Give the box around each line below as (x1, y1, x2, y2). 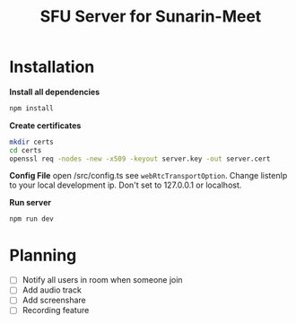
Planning (9, 245, 77, 266)
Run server (9, 197, 52, 208)
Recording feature (22, 305, 90, 316)
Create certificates (9, 119, 82, 131)
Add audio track (22, 285, 83, 295)
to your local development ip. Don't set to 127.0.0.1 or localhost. (9, 180, 242, 190)
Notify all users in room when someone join (22, 275, 183, 285)
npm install (9, 103, 54, 113)
